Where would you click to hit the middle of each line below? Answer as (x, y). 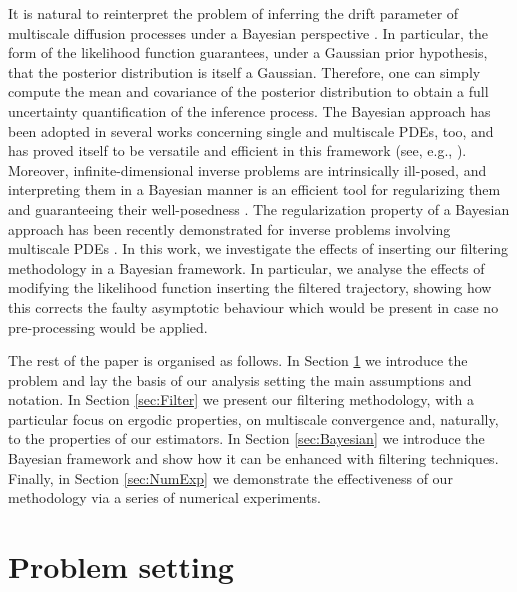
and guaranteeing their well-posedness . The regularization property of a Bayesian (259, 208)
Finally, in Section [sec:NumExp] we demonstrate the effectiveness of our (230, 477)
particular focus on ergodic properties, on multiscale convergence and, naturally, (253, 418)
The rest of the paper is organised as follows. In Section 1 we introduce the (238, 360)
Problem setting (121, 566)
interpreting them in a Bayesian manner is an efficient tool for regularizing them (254, 189)
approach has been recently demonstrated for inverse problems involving (229, 228)
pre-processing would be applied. (108, 326)
